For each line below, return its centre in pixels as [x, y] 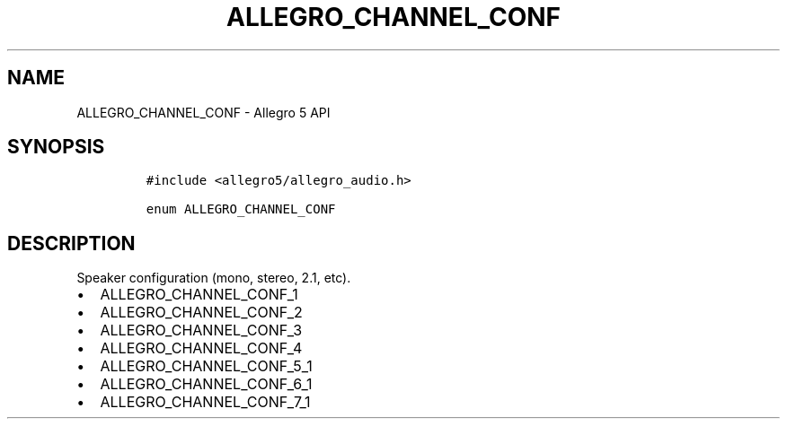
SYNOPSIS [56, 147]
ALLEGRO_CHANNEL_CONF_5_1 [206, 366]
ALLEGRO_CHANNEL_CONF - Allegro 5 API [203, 112]
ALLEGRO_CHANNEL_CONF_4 [201, 348]
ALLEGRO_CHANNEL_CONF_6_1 [206, 384]
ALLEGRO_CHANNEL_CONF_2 [201, 313]
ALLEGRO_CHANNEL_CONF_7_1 [205, 402]
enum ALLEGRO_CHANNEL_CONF [241, 209]
